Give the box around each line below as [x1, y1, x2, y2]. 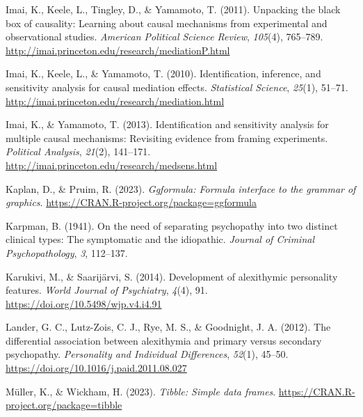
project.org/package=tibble [6, 398, 122, 412]
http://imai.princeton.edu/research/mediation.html [6, 93, 225, 108]
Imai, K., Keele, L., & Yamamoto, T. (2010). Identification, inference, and [6, 66, 321, 81]
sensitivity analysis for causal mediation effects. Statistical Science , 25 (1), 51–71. [6, 79, 348, 94]
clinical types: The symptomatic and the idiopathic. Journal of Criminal [6, 232, 314, 246]
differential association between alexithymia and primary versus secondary [6, 333, 322, 347]
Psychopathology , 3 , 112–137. [6, 245, 128, 260]
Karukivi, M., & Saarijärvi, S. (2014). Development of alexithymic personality [6, 269, 338, 283]
